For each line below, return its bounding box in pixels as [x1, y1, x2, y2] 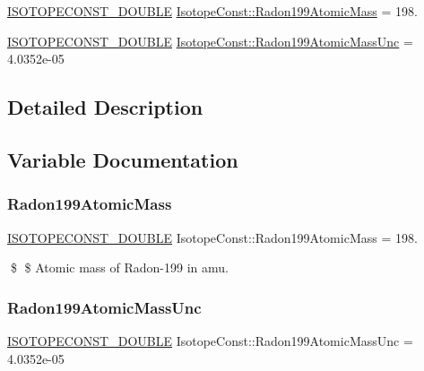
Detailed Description [7, 93, 203, 121]
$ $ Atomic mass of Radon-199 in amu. [10, 258, 229, 277]
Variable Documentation [7, 145, 238, 173]
